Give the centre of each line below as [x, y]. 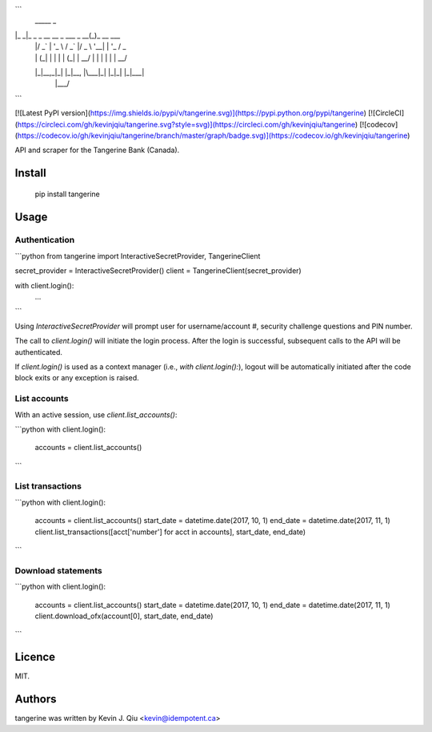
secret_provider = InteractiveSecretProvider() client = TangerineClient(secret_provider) [158, 271]
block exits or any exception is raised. [77, 378]
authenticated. [39, 352]
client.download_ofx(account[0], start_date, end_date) [124, 616]
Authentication [45, 240]
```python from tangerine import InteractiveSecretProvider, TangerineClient [138, 255]
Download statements [59, 570]
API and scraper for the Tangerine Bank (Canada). [97, 150]
